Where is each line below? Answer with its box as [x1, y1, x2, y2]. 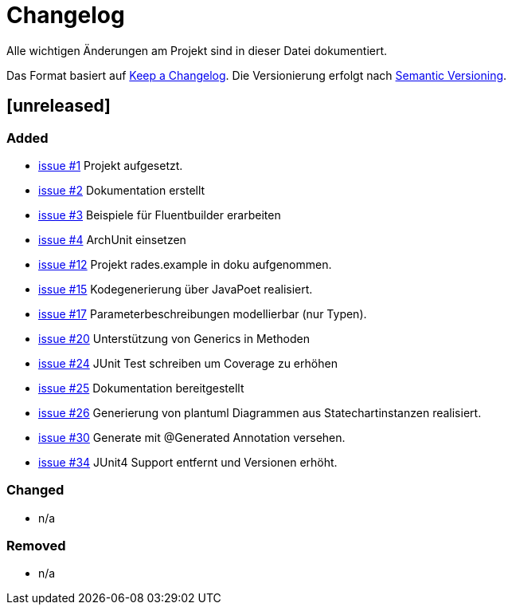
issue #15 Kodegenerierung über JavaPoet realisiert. [38, 282, 313, 296]
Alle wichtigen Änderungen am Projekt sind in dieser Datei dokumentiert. [6, 43, 388, 57]
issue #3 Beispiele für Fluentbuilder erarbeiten [38, 207, 281, 222]
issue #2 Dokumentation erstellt [38, 183, 205, 197]
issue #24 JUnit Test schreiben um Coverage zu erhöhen [38, 356, 338, 370]
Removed [6, 538, 66, 554]
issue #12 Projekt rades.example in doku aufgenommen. [38, 257, 332, 271]
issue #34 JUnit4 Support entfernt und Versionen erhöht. [38, 455, 338, 469]
